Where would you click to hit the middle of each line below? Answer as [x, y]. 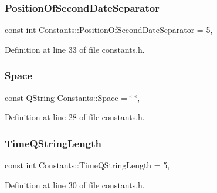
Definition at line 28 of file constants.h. [75, 117]
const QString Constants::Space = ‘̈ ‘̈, [72, 97]
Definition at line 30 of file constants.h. [75, 184]
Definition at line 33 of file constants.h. [75, 49]
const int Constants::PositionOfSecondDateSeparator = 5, [109, 30]
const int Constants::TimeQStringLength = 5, [87, 165]
